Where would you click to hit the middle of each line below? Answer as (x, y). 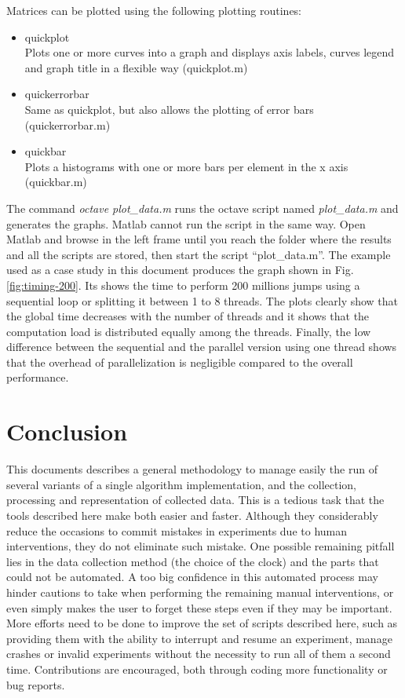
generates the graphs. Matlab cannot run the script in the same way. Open (186, 223)
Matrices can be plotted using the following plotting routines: (154, 10)
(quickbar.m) (56, 182)
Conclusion (67, 431)
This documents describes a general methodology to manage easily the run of (192, 469)
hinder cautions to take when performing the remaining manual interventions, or (200, 592)
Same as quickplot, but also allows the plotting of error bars (169, 109)
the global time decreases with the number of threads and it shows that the (188, 316)
